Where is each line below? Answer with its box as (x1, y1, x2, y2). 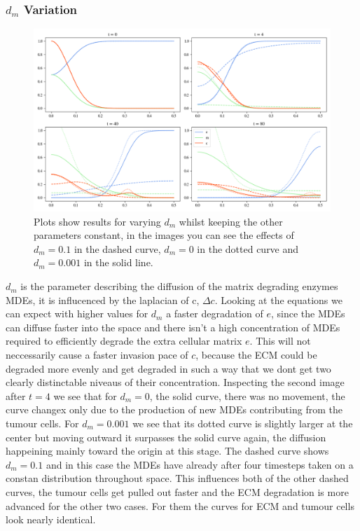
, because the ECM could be (195, 347, 317, 362)
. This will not (249, 333, 311, 348)
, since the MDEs (270, 306, 345, 321)
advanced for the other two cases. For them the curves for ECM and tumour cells (6, 498, 354, 513)
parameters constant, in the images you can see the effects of (34, 228, 294, 242)
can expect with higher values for (6, 306, 148, 321)
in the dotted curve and (197, 241, 299, 256)
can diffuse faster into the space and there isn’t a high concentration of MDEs (6, 319, 340, 334)
